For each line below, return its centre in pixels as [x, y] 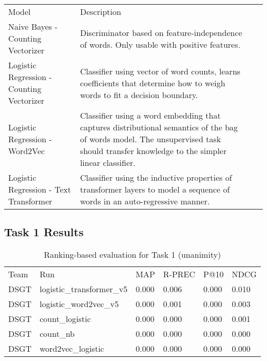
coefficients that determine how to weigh [152, 83]
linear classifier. [108, 163]
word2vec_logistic [72, 349]
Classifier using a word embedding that [150, 115]
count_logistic [65, 319]
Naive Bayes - [33, 26]
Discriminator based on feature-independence [161, 32]
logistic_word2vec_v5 [79, 304]
